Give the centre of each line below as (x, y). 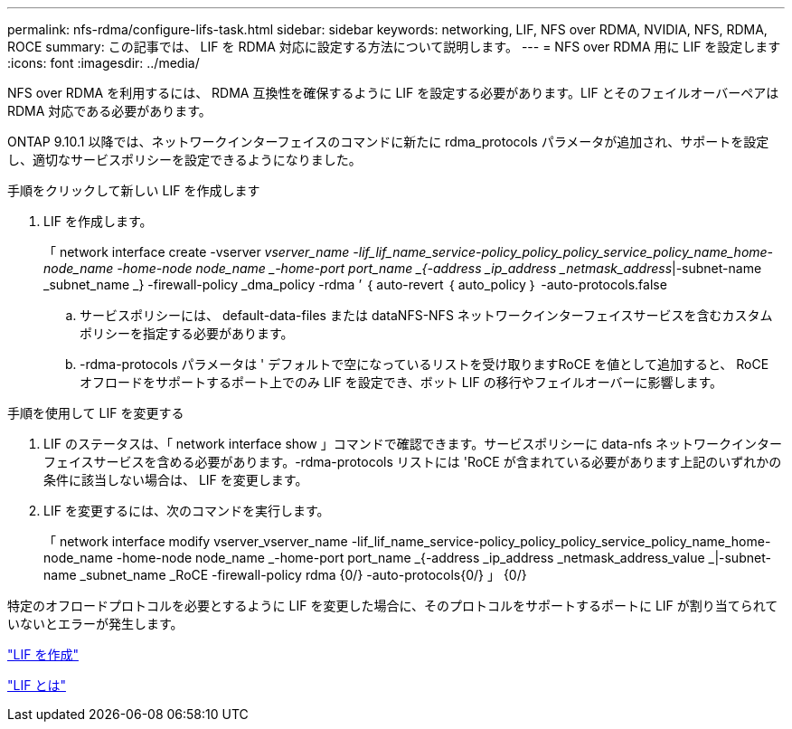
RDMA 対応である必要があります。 (109, 111)
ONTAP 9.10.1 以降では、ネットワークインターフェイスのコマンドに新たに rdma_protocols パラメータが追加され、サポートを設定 (388, 142)
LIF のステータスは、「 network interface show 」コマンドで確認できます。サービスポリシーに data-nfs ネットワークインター (413, 444)
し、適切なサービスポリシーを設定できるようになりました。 (184, 160)
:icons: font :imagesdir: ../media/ (104, 63)
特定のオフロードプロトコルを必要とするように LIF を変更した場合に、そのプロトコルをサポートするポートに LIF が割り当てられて (393, 606)
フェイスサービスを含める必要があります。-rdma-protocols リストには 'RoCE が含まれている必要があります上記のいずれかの (413, 462)
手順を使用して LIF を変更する (96, 413)
